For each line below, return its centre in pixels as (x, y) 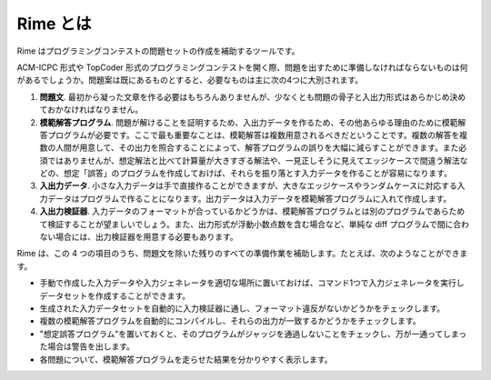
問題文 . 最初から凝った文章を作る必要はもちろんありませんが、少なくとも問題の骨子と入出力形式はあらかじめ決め (253, 96)
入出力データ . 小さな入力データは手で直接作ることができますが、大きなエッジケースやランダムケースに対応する (249, 185)
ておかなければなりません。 (91, 110)
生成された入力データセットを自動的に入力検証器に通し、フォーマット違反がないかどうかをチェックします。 (242, 308)
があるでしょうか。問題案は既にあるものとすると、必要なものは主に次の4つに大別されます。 (190, 80)
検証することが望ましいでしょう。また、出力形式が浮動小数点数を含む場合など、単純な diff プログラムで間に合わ (258, 224)
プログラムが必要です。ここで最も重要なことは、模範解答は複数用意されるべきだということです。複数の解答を (253, 135)
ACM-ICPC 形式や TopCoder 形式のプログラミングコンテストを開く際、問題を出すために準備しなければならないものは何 (242, 67)
